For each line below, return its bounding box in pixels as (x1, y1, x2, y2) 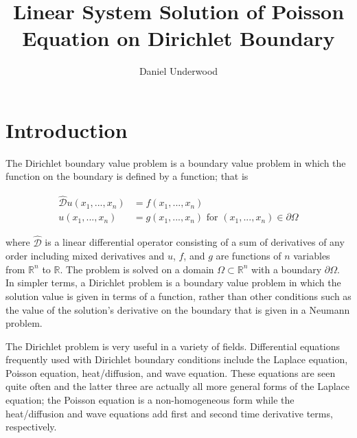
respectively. (5, 419, 57, 434)
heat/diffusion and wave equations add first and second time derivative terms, (5, 406, 333, 420)
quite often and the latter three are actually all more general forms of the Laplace (5, 379, 349, 393)
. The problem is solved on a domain (60, 262, 214, 276)
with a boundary (251, 262, 322, 276)
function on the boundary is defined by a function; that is (5, 169, 249, 183)
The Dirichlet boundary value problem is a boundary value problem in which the (5, 155, 346, 170)
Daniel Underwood (139, 64, 218, 78)
